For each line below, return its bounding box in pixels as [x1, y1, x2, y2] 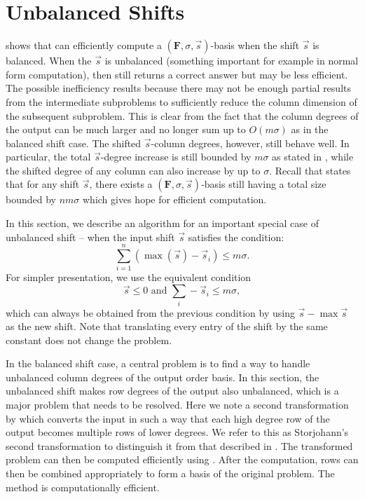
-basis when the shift [210, 38, 300, 53]
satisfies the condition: [188, 229, 284, 244]
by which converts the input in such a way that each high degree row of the [6, 411, 330, 425]
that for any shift [6, 177, 80, 191]
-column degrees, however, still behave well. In [151, 135, 350, 150]
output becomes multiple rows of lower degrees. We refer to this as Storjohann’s [6, 425, 349, 439]
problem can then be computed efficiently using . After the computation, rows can [6, 452, 359, 467]
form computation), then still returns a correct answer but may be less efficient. [6, 67, 348, 81]
